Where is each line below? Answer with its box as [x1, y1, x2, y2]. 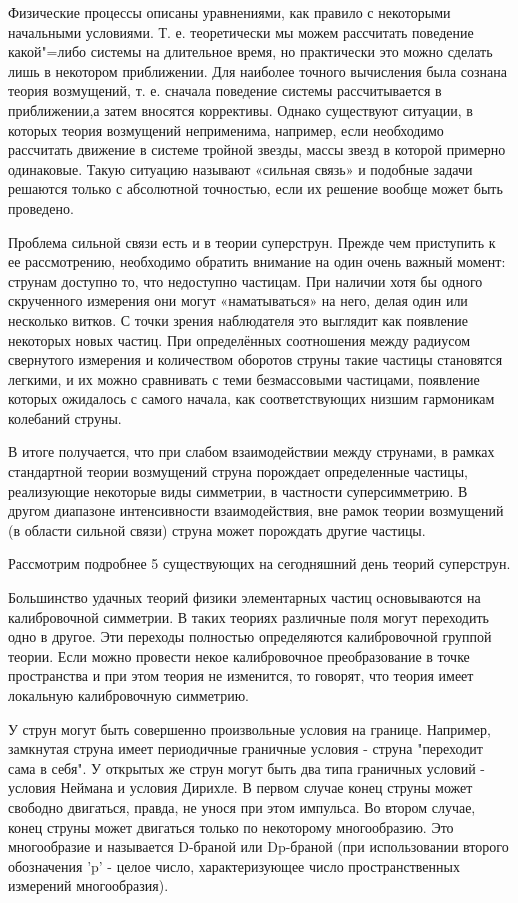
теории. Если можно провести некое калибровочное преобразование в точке [8, 645, 470, 666]
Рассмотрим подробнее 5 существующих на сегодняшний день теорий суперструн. [8, 553, 511, 574]
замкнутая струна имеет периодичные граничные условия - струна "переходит [8, 738, 483, 759]
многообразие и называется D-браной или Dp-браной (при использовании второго [8, 836, 509, 857]
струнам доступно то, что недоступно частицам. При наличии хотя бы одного [8, 270, 483, 291]
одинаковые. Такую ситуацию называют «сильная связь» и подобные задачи [8, 158, 473, 179]
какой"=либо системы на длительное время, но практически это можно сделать [8, 41, 493, 62]
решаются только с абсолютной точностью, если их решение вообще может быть [8, 178, 503, 199]
